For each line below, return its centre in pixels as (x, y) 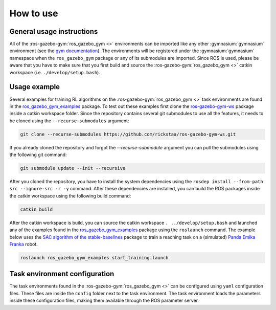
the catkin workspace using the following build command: (70, 196)
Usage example (35, 87)
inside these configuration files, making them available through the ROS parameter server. (104, 301)
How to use (34, 13)
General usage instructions (54, 31)
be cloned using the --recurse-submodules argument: (69, 121)
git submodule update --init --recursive (73, 168)
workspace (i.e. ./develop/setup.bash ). (55, 72)
